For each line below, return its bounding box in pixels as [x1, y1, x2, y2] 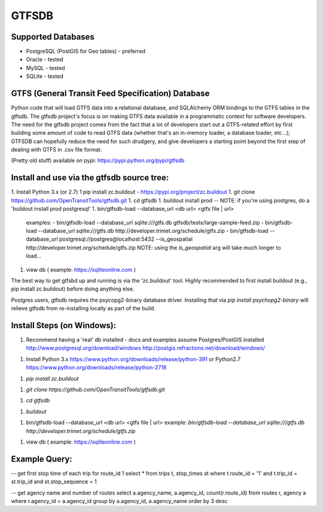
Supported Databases [11, 32, 95, 42]
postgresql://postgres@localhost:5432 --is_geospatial [59, 235, 193, 243]
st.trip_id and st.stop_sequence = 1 [11, 478, 97, 485]
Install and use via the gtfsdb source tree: [11, 172, 169, 183]
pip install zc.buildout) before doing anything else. [11, 285, 135, 293]
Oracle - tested [26, 56, 63, 63]
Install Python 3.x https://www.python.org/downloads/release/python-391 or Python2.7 [26, 355, 241, 362]
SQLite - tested [26, 72, 64, 80]
